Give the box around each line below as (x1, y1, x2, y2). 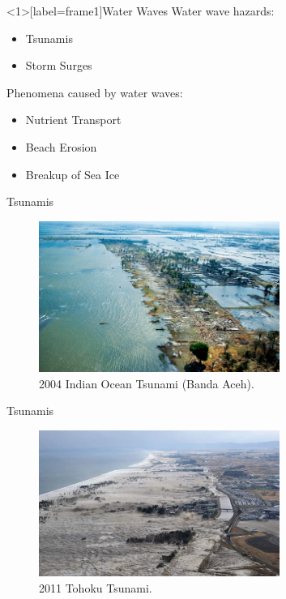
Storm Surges (25, 57, 92, 74)
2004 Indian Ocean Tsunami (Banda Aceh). (39, 374, 254, 391)
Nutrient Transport (25, 111, 122, 128)
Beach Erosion (25, 138, 97, 155)
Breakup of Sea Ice (25, 165, 120, 182)
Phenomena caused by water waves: (6, 83, 183, 101)
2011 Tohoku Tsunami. (39, 579, 152, 596)
